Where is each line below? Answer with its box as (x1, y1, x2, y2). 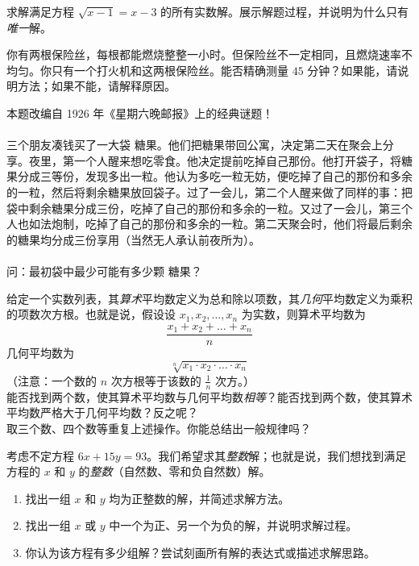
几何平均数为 (6, 343, 74, 360)
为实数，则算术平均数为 (241, 306, 366, 323)
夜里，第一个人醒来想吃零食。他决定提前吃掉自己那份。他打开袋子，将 (28, 152, 401, 169)
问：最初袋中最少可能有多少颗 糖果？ (6, 262, 202, 279)
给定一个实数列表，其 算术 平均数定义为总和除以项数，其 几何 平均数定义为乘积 (6, 289, 413, 306)
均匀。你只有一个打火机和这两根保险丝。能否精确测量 (6, 61, 288, 78)
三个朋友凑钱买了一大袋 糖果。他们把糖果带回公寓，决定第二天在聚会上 (6, 136, 383, 153)
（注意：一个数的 (6, 372, 97, 389)
